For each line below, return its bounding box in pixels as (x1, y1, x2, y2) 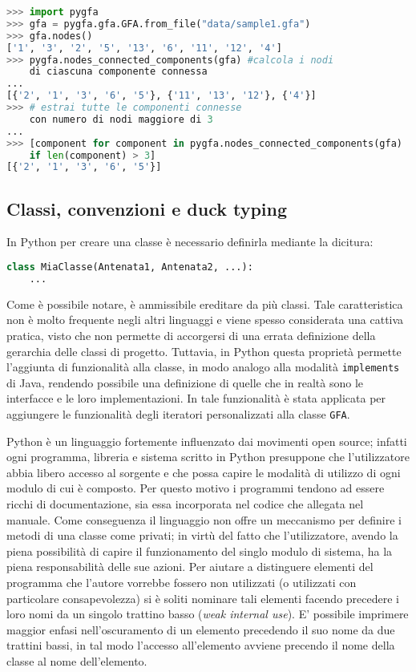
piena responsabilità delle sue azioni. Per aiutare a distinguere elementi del (6, 558, 374, 575)
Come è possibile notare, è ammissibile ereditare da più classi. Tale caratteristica (6, 295, 403, 312)
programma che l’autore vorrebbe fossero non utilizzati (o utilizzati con (6, 574, 357, 591)
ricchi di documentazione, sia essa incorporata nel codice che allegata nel (6, 496, 364, 512)
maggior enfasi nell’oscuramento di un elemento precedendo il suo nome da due (6, 621, 395, 638)
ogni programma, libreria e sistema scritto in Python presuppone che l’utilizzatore (6, 448, 410, 465)
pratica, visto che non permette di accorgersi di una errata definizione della (6, 326, 376, 343)
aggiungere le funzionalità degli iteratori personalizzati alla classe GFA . (6, 406, 350, 423)
